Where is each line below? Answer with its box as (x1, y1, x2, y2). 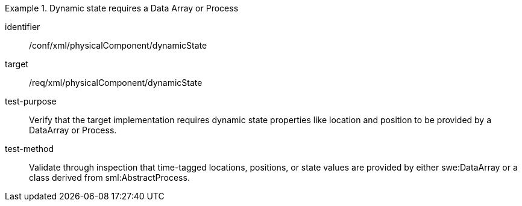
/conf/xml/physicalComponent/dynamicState (29, 40, 207, 50)
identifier (5, 22, 40, 32)
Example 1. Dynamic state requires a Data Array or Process (5, 3, 239, 13)
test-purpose (5, 96, 57, 106)
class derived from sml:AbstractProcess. (29, 172, 190, 183)
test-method (5, 144, 54, 154)
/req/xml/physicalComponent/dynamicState (29, 77, 203, 88)
